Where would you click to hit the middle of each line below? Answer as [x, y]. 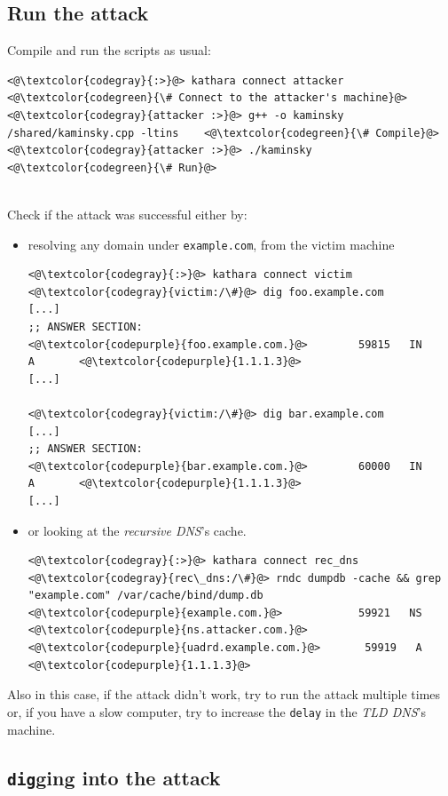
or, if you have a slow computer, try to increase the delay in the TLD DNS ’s [216, 711]
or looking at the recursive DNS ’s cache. [137, 530]
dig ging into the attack [114, 777]
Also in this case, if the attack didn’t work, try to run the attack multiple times [224, 694]
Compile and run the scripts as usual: [109, 50]
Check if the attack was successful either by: [127, 214]
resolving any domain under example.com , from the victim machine [211, 244]
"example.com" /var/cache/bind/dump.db [145, 596]
